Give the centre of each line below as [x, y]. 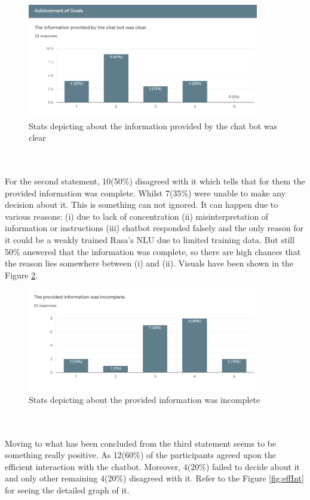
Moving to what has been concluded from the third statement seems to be [141, 443]
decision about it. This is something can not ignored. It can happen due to [142, 204]
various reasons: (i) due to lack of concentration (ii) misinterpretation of [137, 216]
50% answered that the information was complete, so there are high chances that [153, 251]
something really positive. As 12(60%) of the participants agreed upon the [140, 455]
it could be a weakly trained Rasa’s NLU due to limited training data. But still [150, 239]
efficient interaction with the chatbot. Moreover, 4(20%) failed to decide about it [153, 466]
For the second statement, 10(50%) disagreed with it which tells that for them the [155, 181]
